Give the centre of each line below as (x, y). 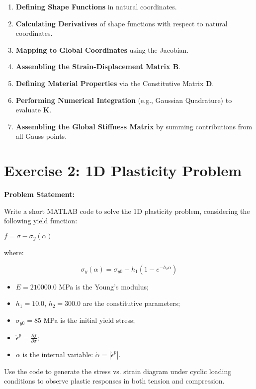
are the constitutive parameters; (131, 303)
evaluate (28, 110)
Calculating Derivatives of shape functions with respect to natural (122, 23)
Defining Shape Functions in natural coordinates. (96, 6)
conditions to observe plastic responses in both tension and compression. (114, 381)
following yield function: (41, 221)
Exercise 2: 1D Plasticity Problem (123, 170)
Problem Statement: (39, 194)
